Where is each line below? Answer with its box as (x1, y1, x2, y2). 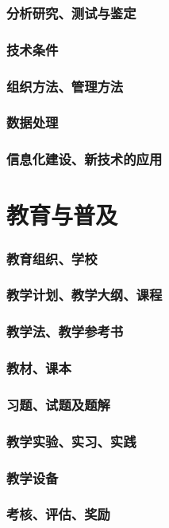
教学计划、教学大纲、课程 (6, 285, 163, 305)
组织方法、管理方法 (6, 76, 124, 96)
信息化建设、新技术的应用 (6, 149, 163, 169)
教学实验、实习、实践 (6, 431, 136, 451)
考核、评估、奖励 (6, 504, 110, 524)
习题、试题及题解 (6, 394, 110, 414)
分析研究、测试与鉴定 (6, 2, 136, 22)
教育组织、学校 (6, 248, 98, 268)
